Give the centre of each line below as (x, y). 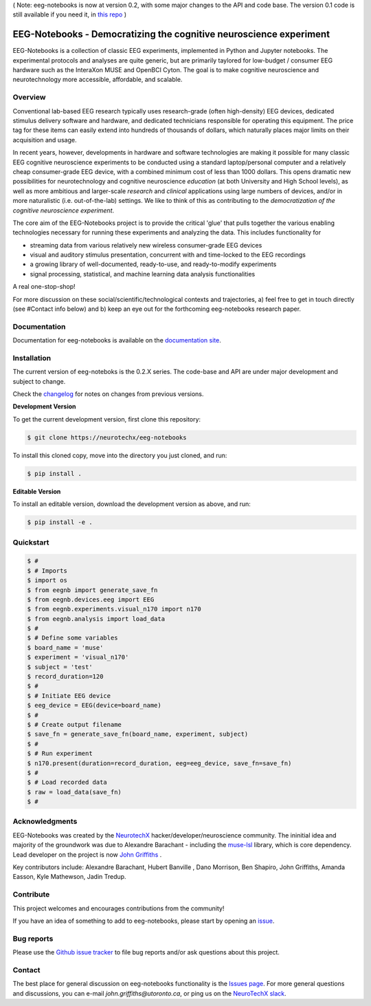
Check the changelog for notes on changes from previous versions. (108, 394)
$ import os (47, 580)
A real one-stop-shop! (44, 287)
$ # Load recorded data (67, 783)
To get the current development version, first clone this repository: (107, 419)
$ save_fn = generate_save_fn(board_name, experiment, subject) (138, 734)
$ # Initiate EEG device (69, 696)
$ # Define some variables (72, 638)
